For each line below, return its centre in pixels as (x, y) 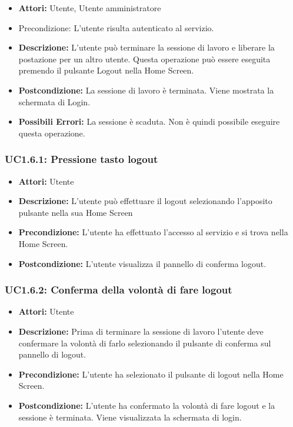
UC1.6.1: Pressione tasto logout (81, 159)
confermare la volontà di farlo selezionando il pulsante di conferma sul (145, 343)
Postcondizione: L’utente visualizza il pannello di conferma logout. (142, 263)
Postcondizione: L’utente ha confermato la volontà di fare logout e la (147, 405)
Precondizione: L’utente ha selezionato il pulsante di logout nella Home (151, 374)
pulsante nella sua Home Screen (76, 212)
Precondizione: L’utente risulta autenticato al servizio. (116, 27)
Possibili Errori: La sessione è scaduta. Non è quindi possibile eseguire (149, 121)
